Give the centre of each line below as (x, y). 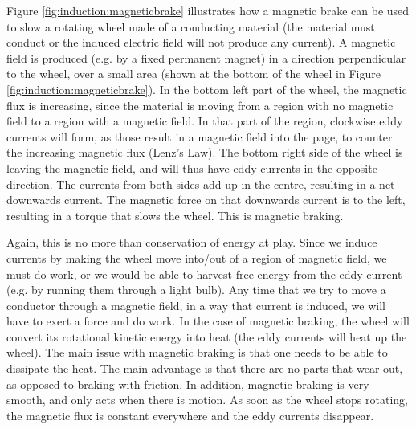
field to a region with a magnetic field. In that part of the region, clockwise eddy (205, 121)
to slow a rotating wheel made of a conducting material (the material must (191, 26)
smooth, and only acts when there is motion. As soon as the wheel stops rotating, (207, 400)
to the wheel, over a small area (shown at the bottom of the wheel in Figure (194, 74)
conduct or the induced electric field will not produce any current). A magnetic (201, 42)
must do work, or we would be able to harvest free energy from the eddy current (204, 274)
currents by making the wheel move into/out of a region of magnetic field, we (197, 257)
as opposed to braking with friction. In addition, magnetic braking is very (188, 384)
